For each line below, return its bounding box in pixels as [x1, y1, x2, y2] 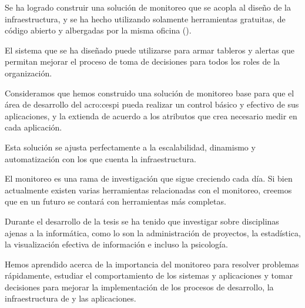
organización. [5, 66, 52, 79]
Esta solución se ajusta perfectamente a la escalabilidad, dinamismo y [5, 140, 256, 153]
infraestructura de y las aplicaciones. [5, 292, 136, 304]
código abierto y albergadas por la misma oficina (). [5, 24, 192, 36]
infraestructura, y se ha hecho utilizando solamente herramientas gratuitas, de [5, 12, 286, 25]
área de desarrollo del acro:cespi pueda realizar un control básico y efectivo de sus [5, 98, 299, 111]
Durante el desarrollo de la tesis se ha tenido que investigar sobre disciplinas [5, 215, 279, 227]
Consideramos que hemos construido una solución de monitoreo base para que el [5, 86, 294, 99]
